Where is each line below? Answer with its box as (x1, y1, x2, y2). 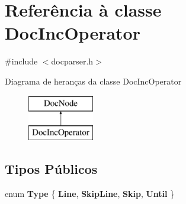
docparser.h (51, 55, 94, 67)
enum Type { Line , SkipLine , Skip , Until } (5, 187, 175, 199)
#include (5, 55, 38, 67)
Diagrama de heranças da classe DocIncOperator (5, 75, 182, 87)
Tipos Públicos (5, 160, 98, 178)
